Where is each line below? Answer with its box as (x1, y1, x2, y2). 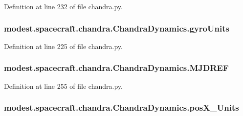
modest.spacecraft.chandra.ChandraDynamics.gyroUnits (4, 22, 229, 34)
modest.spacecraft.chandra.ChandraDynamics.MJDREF (4, 62, 229, 74)
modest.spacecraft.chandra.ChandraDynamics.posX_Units (4, 101, 239, 114)
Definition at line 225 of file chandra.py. (4, 41, 123, 51)
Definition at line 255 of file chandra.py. (4, 81, 123, 91)
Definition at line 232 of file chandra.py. (4, 1, 123, 11)
